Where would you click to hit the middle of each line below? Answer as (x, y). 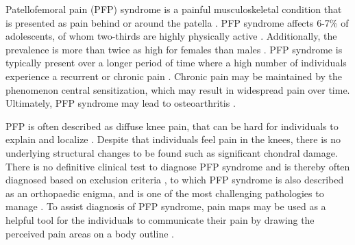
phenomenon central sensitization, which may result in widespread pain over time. (178, 89)
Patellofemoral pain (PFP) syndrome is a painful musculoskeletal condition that (174, 9)
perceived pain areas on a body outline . (90, 233)
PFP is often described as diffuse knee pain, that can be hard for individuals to (172, 126)
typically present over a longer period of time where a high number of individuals (176, 63)
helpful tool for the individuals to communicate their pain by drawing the (160, 219)
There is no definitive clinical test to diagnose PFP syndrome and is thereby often (178, 166)
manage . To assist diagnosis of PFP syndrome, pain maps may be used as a (166, 206)
